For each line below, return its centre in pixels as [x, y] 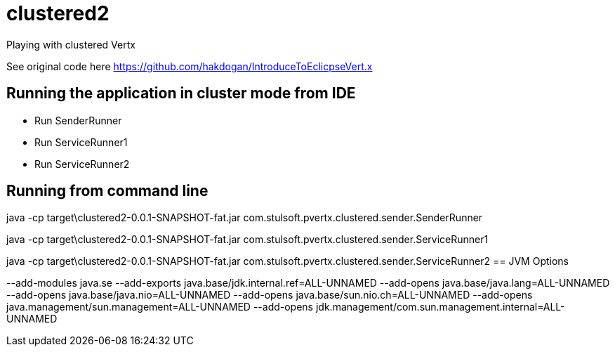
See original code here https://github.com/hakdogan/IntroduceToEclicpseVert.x [190, 66]
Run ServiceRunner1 [81, 142]
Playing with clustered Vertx [71, 44]
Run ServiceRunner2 [82, 164]
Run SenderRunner [78, 120]
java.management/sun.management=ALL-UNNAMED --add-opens [160, 307]
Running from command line [107, 191]
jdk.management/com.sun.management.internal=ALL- [440, 307]
